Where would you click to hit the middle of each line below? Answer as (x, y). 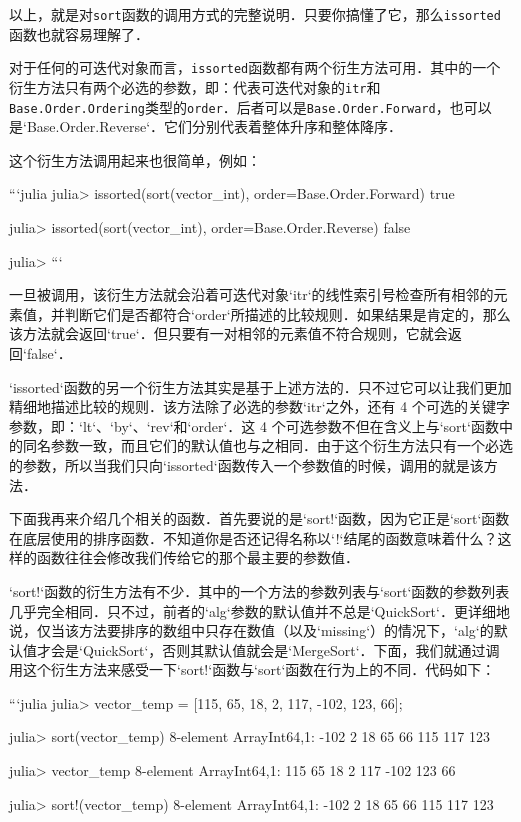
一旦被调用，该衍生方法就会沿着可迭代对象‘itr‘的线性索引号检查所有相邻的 (251, 294)
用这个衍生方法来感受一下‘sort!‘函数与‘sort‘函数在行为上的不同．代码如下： (252, 669)
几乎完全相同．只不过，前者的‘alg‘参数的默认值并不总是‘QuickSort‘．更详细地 (259, 610)
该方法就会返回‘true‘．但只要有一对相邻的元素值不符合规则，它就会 (228, 333)
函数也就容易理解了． (79, 33)
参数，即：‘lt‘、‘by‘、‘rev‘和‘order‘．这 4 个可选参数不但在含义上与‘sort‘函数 (254, 425)
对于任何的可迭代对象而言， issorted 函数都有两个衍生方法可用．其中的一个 (255, 67)
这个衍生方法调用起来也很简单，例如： (135, 159)
